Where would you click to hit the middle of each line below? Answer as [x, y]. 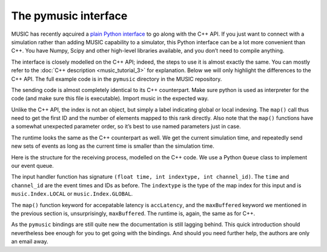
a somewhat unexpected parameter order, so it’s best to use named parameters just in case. [126, 127]
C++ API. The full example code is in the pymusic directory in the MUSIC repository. [117, 79]
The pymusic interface [69, 16]
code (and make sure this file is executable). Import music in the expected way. [110, 98]
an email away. [30, 242]
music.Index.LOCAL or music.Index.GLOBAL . [72, 194]
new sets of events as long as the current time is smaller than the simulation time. [113, 146]
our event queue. [32, 166]
